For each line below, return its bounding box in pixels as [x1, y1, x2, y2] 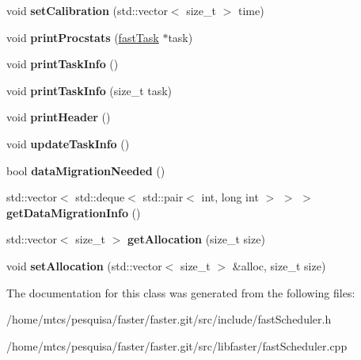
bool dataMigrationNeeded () [6, 162, 165, 178]
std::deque [75, 189, 125, 205]
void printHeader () [6, 109, 111, 125]
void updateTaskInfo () [6, 135, 130, 151]
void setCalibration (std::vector [6, 2, 168, 18]
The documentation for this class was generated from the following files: [6, 284, 355, 301]
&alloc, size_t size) [232, 257, 326, 274]
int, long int [201, 189, 259, 205]
